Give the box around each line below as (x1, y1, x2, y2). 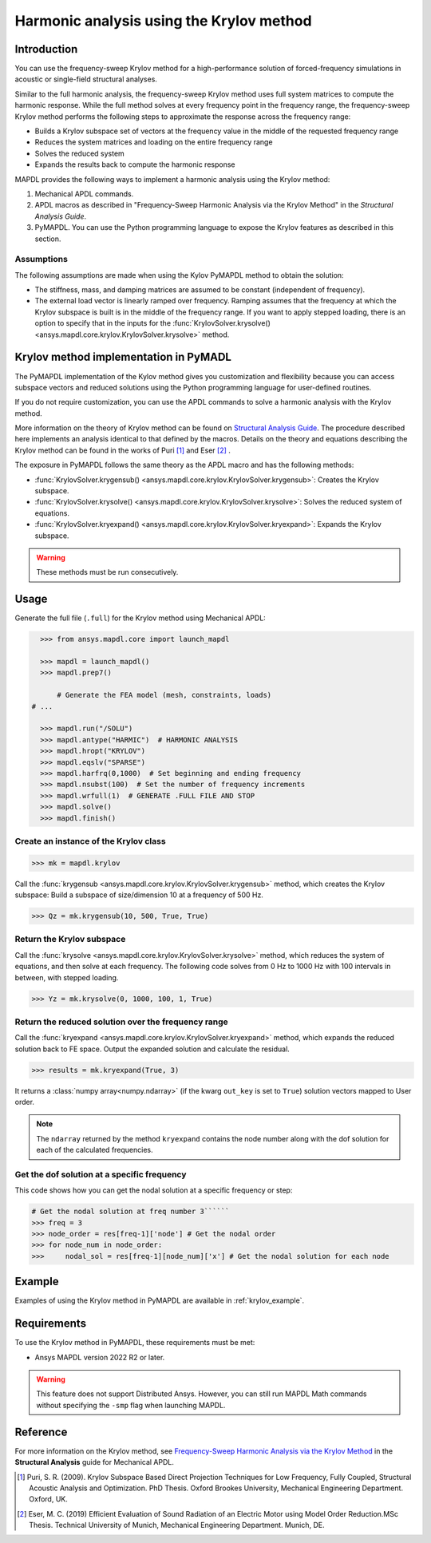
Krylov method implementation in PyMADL (14, 350, 231, 364)
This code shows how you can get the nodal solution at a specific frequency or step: (14, 1185, 293, 1195)
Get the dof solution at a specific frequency (14, 1169, 187, 1180)
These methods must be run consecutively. (36, 568, 179, 577)
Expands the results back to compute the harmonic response (34, 160, 235, 169)
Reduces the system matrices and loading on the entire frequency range (34, 137, 273, 147)
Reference (14, 1425, 68, 1438)
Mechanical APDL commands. (34, 188, 134, 199)
